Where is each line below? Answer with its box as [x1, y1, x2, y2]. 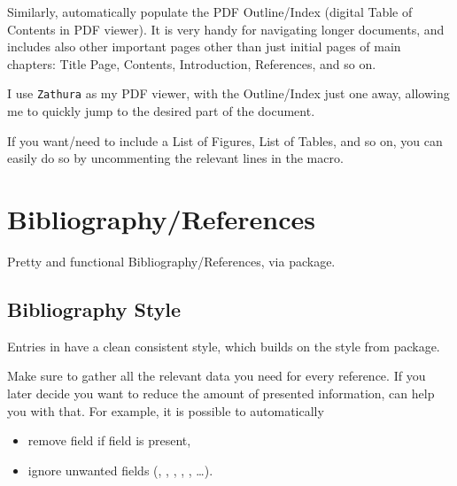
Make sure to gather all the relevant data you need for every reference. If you [7, 366, 426, 385]
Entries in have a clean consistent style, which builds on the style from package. [7, 336, 440, 355]
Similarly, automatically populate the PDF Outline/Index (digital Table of [7, 3, 413, 20]
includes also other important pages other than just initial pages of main [7, 37, 401, 56]
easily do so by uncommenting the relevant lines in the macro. [7, 149, 344, 167]
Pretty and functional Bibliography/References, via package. [7, 251, 336, 270]
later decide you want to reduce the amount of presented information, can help [7, 383, 435, 402]
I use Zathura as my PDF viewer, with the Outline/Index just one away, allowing [7, 84, 450, 103]
